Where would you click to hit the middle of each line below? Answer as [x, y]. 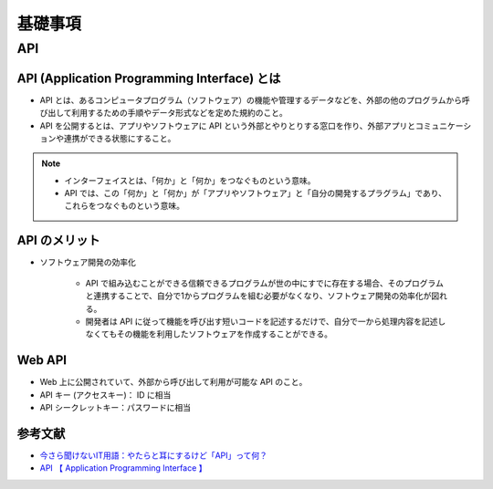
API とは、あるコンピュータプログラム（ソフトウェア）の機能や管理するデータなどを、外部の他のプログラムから [251, 99]
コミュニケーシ [443, 125]
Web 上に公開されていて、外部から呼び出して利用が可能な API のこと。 [173, 382]
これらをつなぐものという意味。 [124, 206]
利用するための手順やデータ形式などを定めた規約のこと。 [179, 113]
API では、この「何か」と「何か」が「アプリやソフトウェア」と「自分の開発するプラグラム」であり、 [256, 193]
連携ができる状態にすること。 [120, 138]
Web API [42, 360]
